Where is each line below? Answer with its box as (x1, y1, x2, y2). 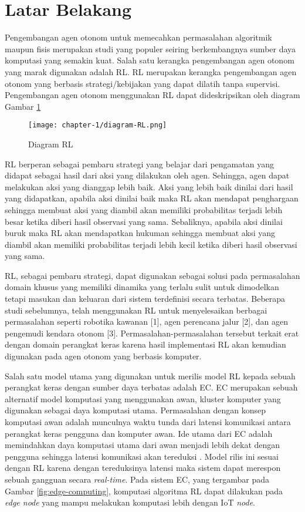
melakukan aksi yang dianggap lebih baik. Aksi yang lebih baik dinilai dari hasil (5, 180, 293, 193)
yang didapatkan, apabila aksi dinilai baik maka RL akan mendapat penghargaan (5, 192, 299, 204)
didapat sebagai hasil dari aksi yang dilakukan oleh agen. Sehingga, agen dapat (5, 169, 290, 181)
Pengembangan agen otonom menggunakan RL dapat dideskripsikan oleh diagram (5, 89, 300, 101)
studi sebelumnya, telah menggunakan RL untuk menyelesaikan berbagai (5, 304, 267, 316)
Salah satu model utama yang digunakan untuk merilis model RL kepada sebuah (5, 369, 296, 382)
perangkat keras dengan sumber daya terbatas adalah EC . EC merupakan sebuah (5, 381, 298, 393)
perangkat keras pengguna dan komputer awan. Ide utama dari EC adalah (5, 427, 273, 439)
